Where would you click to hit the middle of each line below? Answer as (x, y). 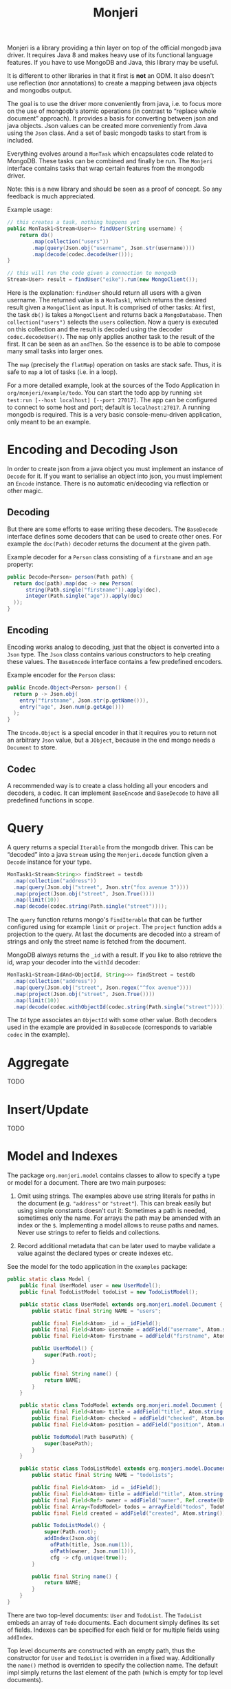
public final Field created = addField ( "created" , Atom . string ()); (130, 1513)
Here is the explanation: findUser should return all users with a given (104, 293)
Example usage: (30, 210)
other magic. (25, 491)
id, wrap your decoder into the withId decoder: (74, 962)
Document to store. (32, 747)
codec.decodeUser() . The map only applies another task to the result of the (111, 337)
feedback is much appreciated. (51, 196)
